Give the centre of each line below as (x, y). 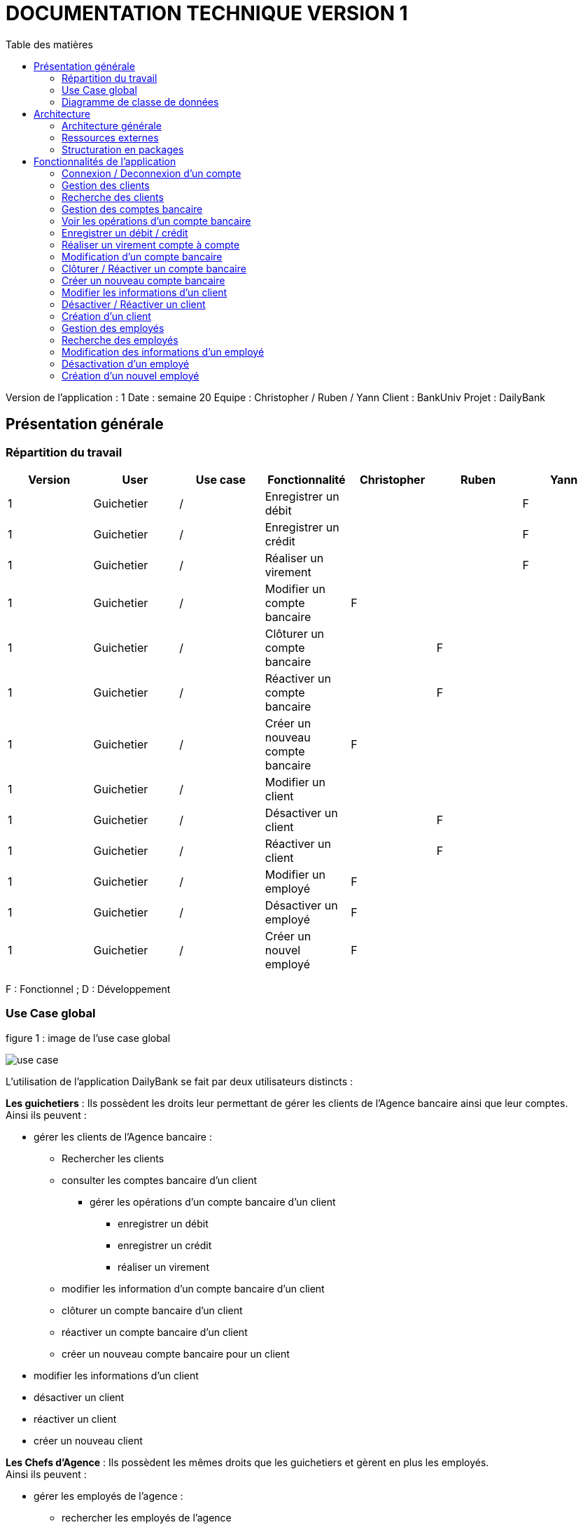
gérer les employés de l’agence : (108, 1496)
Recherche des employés (120, 340)
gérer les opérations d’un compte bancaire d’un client (213, 1202)
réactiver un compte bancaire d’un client (155, 1332)
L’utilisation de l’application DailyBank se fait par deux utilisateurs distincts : (180, 1081)
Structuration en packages (123, 149)
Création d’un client (106, 316)
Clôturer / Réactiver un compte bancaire (154, 268)
